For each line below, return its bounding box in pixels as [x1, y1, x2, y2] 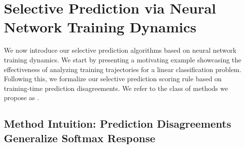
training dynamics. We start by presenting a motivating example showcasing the [4, 54, 242, 64]
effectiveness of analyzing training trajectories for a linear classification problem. [4, 64, 242, 74]
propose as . [4, 92, 39, 103]
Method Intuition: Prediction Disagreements [4, 116, 231, 131]
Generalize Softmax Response [4, 130, 156, 145]
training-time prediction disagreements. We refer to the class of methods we [4, 83, 228, 93]
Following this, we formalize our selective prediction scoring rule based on [4, 74, 222, 84]
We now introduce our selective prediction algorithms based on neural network [4, 45, 237, 55]
